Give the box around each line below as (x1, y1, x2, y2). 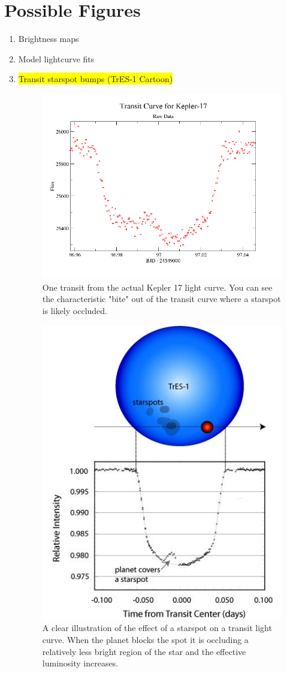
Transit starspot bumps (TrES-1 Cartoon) (18, 73, 173, 85)
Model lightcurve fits (18, 52, 95, 65)
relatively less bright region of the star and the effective (42, 645, 246, 657)
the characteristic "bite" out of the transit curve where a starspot (42, 292, 281, 305)
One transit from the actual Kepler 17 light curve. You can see (42, 280, 273, 293)
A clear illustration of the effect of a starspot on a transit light (42, 621, 272, 634)
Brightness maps (18, 32, 79, 45)
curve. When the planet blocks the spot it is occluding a (42, 633, 249, 645)
